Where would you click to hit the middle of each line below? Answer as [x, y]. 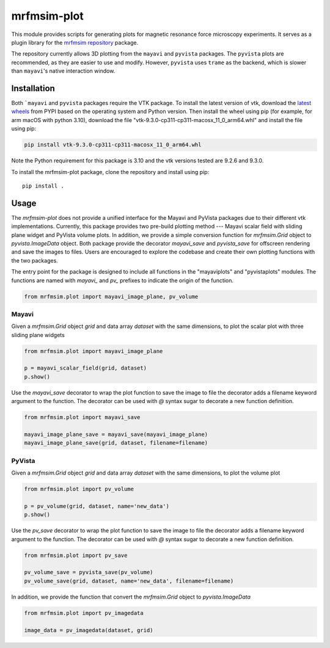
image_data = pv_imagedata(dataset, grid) [89, 630]
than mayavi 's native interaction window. [63, 71]
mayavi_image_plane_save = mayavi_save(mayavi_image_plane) [116, 434]
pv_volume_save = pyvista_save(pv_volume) [89, 572]
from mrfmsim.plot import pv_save [76, 555]
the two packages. [35, 260]
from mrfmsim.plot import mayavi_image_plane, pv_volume [111, 297]
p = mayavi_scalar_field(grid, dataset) [85, 368]
